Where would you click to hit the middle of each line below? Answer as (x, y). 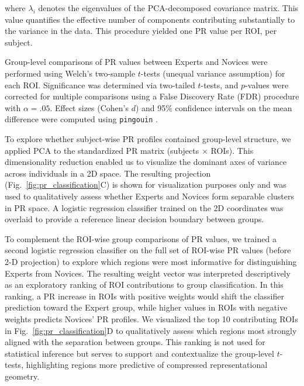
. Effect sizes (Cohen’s (89, 107)
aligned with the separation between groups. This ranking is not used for (135, 342)
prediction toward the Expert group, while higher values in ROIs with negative (146, 307)
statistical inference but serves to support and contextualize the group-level (139, 353)
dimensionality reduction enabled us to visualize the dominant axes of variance (146, 162)
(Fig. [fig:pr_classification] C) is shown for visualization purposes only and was (146, 185)
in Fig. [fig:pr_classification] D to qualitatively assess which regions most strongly (151, 330)
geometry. (22, 376)
